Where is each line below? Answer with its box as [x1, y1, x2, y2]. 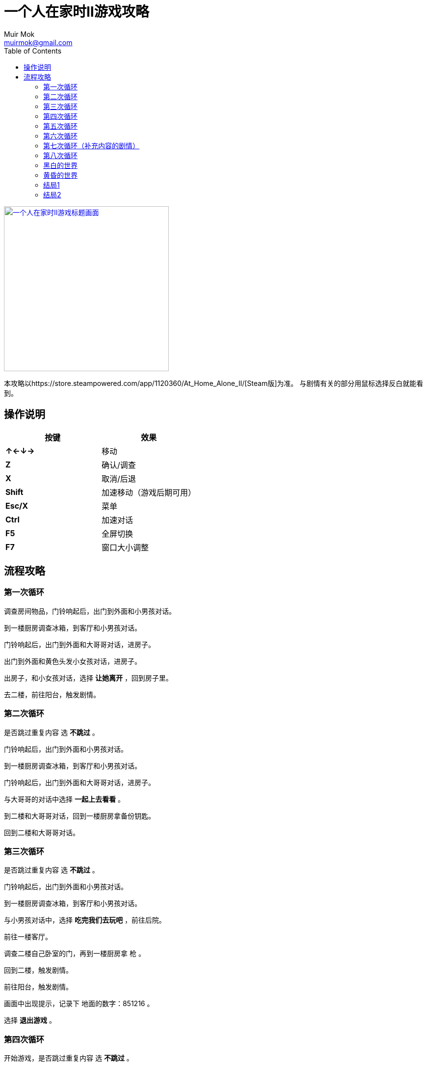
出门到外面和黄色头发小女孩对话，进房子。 [4, 656, 141, 665]
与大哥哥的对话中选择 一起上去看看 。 [4, 794, 125, 803]
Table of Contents [4, 46, 62, 55]
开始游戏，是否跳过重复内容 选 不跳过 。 [4, 1054, 133, 1063]
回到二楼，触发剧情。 [4, 966, 73, 975]
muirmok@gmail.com [4, 38, 73, 47]
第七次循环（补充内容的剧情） [43, 141, 139, 150]
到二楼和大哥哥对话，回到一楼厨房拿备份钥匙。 [4, 811, 155, 820]
